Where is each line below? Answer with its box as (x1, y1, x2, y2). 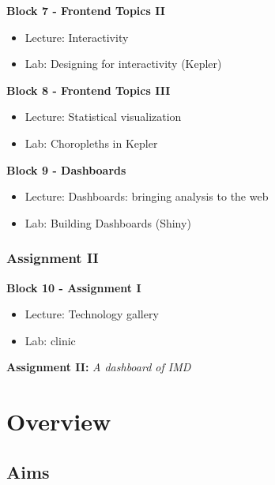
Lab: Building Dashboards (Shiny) (24, 214, 191, 231)
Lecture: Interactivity (24, 28, 129, 45)
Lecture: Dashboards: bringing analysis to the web (24, 188, 269, 205)
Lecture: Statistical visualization (24, 108, 182, 125)
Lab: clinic (24, 332, 76, 348)
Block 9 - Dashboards (6, 161, 126, 178)
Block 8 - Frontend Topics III (6, 81, 171, 98)
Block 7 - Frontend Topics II (6, 2, 165, 18)
